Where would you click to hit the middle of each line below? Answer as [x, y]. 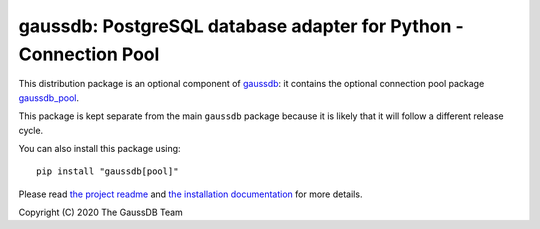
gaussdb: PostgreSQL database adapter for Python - [241, 26]
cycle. [31, 130]
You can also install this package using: [99, 148]
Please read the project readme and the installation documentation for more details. [190, 194]
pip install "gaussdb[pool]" [107, 171]
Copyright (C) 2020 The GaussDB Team [101, 212]
